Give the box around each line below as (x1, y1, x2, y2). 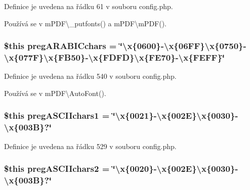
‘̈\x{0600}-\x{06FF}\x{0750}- (119, 39, 246, 52)
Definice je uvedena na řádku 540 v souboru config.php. (4, 71, 177, 81)
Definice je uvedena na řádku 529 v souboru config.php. (4, 140, 177, 151)
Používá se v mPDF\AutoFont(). (4, 87, 106, 98)
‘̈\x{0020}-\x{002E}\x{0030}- (112, 162, 238, 175)
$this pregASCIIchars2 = (4, 162, 110, 175)
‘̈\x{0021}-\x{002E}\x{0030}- (112, 109, 238, 122)
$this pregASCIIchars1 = (4, 109, 110, 122)
